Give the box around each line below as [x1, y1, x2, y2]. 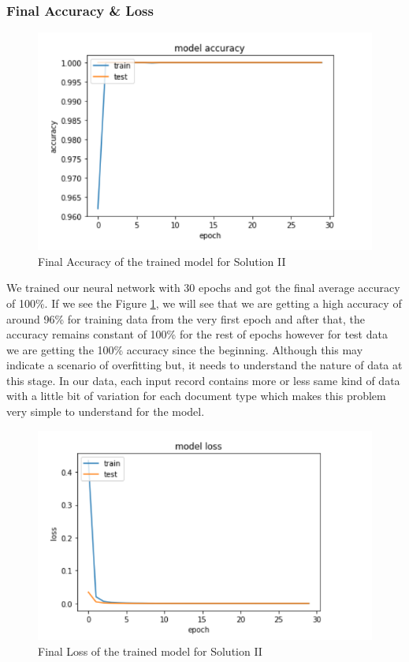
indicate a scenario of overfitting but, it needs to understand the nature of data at [6, 357, 403, 373]
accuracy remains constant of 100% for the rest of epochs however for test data [6, 326, 388, 342]
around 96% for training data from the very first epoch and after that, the [6, 310, 366, 327]
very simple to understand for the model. [6, 403, 205, 420]
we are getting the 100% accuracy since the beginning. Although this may [6, 341, 363, 357]
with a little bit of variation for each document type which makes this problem [6, 387, 386, 404]
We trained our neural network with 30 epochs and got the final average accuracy [6, 279, 400, 296]
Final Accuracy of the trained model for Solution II [38, 252, 286, 269]
